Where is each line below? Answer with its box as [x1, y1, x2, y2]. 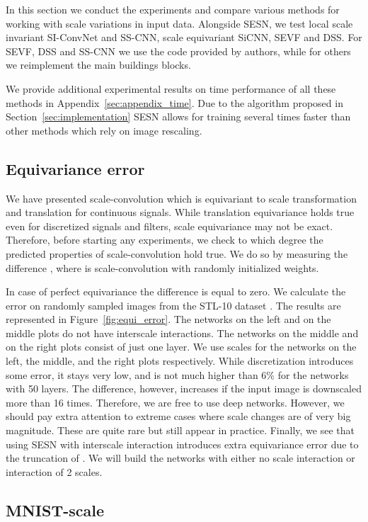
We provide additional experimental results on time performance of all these [6, 81, 336, 96]
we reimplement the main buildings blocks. [6, 57, 191, 72]
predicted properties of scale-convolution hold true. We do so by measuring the [6, 246, 348, 261]
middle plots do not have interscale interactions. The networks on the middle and [6, 325, 359, 340]
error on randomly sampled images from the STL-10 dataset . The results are [6, 297, 341, 312]
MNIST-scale [6, 499, 105, 521]
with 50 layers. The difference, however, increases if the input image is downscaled [6, 381, 362, 396]
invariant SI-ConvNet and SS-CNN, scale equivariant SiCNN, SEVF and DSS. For [6, 30, 362, 45]
